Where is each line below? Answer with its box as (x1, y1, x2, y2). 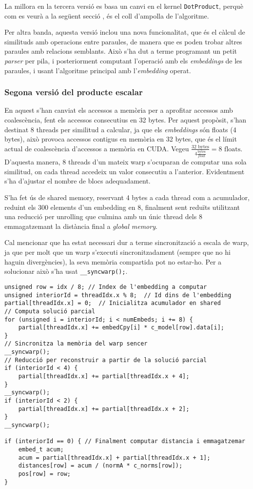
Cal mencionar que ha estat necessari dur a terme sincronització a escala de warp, (4, 237, 249, 247)
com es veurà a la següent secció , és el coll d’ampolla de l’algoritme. (4, 10, 209, 20)
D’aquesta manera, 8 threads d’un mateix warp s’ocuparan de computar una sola (4, 157, 247, 167)
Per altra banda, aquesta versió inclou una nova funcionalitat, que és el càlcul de (4, 27, 245, 37)
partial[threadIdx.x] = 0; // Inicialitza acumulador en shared (4, 300, 221, 307)
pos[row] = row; (18, 470, 71, 477)
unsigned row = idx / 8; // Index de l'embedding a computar (4, 283, 207, 290)
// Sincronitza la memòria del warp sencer (4, 340, 148, 347)
